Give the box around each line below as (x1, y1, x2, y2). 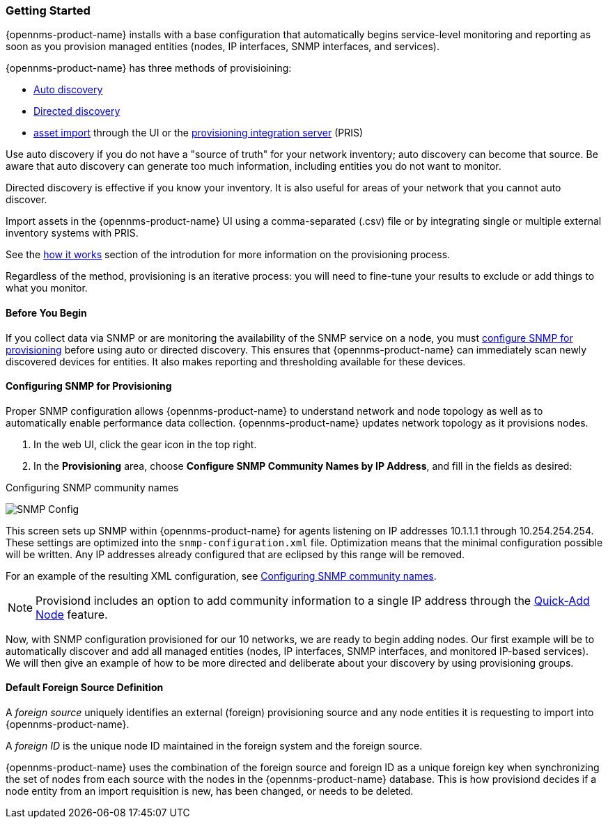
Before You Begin (6, 306, 87, 319)
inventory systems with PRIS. (6, 227, 139, 239)
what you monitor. (6, 282, 88, 294)
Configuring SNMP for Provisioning (6, 380, 172, 393)
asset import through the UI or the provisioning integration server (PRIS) (33, 127, 364, 139)
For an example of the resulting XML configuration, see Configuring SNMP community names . (6, 569, 437, 582)
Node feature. (36, 607, 108, 621)
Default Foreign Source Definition (6, 681, 164, 694)
